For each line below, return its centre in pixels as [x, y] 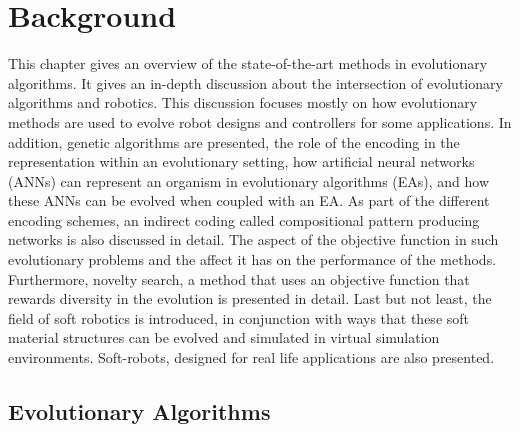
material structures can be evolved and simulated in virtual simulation [224, 337]
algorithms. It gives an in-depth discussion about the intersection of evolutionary [255, 82]
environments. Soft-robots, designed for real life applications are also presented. [251, 357]
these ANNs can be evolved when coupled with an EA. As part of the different [249, 200]
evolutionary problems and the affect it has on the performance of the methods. [252, 259]
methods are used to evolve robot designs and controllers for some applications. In [260, 121]
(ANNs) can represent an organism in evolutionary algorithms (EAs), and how [249, 180]
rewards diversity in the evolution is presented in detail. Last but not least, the [250, 298]
